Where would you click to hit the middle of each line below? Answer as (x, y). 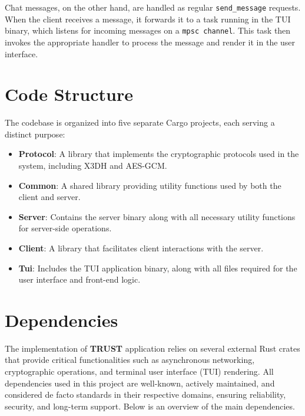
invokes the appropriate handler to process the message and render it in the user (150, 42)
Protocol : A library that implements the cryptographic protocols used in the (159, 154)
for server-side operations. (65, 228)
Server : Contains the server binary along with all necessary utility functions (157, 216)
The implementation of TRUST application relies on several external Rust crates (152, 348)
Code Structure (69, 94)
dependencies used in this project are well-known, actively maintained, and (140, 383)
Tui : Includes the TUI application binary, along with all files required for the (158, 268)
